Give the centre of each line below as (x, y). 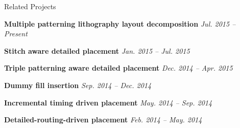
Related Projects (30, 6)
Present (16, 34)
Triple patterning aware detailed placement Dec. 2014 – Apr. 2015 (118, 68)
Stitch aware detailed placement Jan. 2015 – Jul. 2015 (97, 50)
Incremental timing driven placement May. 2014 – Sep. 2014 (108, 102)
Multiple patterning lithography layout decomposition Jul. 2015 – (120, 23)
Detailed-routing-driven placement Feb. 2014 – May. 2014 (103, 120)
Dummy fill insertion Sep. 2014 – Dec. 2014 (78, 85)
